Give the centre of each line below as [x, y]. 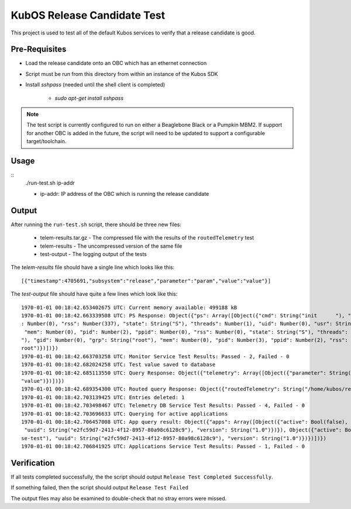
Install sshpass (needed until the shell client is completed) [95, 85]
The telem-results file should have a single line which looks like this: [93, 267]
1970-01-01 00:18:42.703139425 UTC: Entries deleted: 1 [103, 397]
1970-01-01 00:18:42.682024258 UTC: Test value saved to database [118, 365]
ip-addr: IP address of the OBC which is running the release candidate [125, 193]
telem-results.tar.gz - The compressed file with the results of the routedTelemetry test [147, 238]
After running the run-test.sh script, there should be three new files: [96, 224]
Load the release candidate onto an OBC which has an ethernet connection [116, 63]
